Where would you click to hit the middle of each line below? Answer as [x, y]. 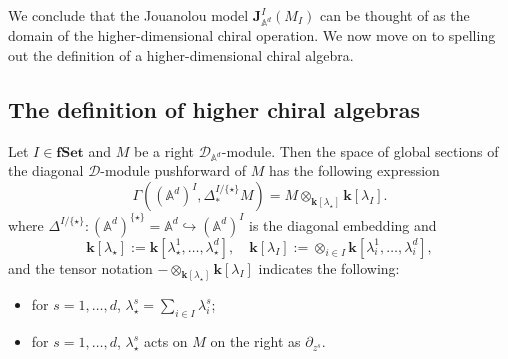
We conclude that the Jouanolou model [128, 15]
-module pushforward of [173, 170]
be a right [164, 150]
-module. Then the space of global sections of [360, 150]
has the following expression [354, 170]
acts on [166, 341]
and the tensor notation [80, 267]
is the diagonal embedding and [343, 224]
